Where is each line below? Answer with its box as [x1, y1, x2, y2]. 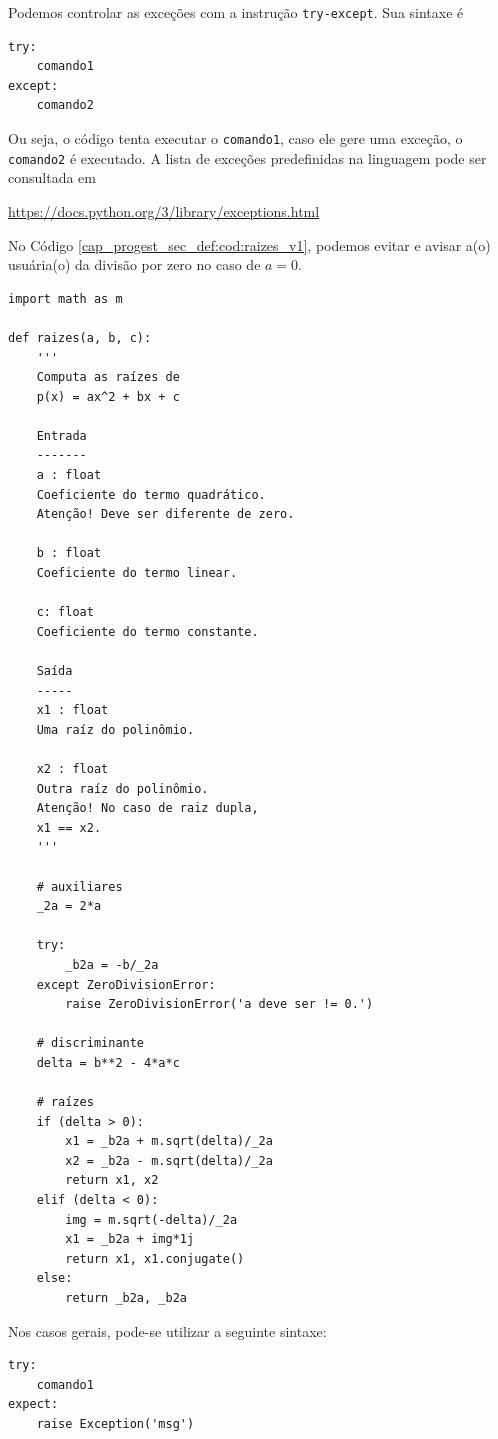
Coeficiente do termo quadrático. [36, 487, 266, 502]
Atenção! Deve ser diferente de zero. [36, 507, 295, 522]
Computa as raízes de [36, 370, 180, 385]
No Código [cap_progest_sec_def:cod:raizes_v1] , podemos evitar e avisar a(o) [8, 234, 491, 255]
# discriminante [36, 1036, 145, 1051]
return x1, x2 [65, 1173, 159, 1188]
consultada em [8, 167, 96, 188]
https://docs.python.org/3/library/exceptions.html [8, 200, 320, 221]
